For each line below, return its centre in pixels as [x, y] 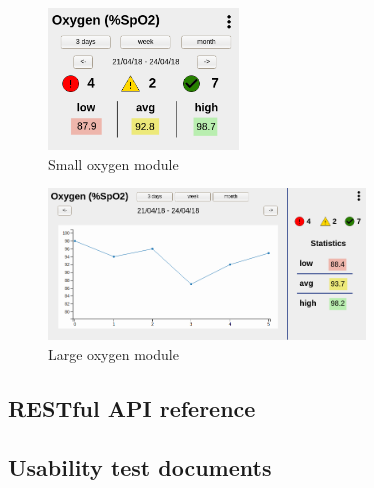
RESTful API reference [132, 407]
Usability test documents [140, 466]
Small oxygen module [113, 163]
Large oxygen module [113, 353]
